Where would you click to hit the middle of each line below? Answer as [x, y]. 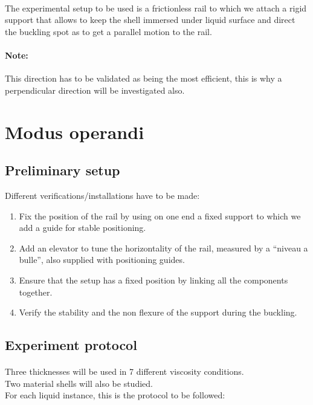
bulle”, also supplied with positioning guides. [102, 260]
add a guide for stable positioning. [82, 228]
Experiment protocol [71, 345]
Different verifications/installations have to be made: [102, 195]
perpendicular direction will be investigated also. [95, 90]
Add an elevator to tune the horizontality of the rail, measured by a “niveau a [163, 248]
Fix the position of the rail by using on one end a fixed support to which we [160, 215]
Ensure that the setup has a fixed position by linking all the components [153, 280]
